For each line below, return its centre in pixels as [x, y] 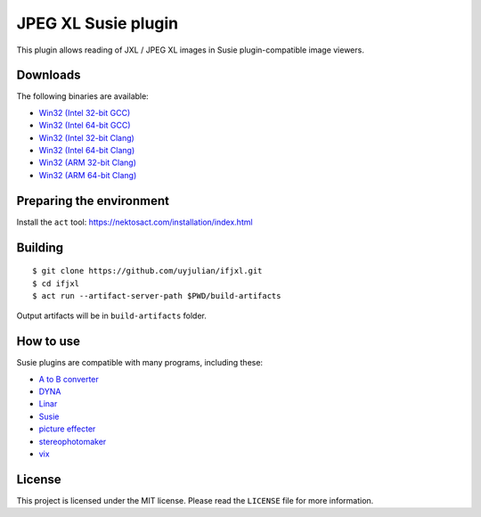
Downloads [49, 75]
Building [40, 247]
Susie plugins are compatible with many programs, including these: [139, 363]
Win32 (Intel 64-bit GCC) [85, 126]
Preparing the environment [93, 201]
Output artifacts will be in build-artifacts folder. [111, 316]
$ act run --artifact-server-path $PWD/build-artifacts [157, 295]
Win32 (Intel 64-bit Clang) [87, 151]
